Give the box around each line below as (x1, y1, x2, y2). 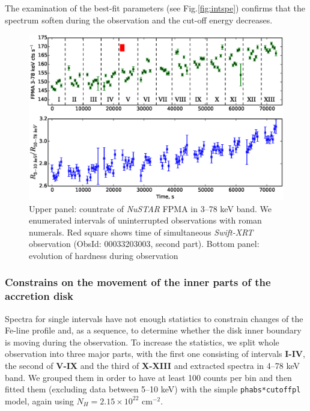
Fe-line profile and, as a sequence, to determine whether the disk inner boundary (5, 324, 302, 336)
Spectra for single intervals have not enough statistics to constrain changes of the (5, 312, 303, 324)
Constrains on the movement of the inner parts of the (5, 275, 271, 290)
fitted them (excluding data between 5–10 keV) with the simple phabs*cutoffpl (5, 383, 301, 395)
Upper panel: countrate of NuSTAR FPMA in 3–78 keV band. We (29, 202, 272, 215)
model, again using (5, 394, 74, 407)
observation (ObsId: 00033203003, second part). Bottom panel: (29, 237, 260, 250)
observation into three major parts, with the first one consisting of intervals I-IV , (5, 347, 305, 360)
